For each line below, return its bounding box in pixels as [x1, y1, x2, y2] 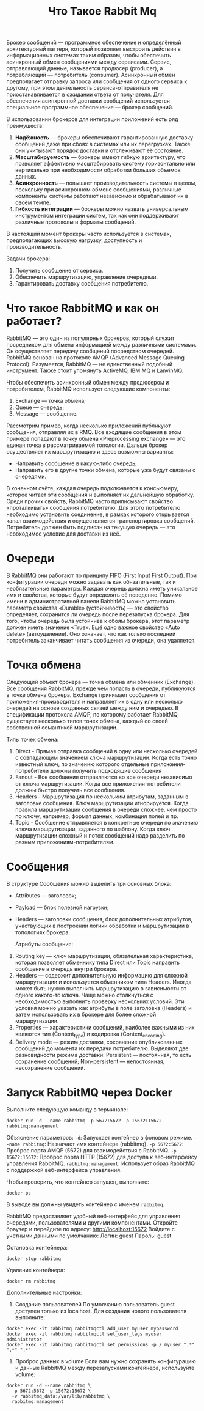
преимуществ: [6, 122, 44, 130]
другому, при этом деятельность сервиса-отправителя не [6, 84, 159, 92]
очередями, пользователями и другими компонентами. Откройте [6, 1218, 178, 1226]
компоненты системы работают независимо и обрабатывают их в [15, 193, 189, 200]
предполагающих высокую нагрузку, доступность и [6, 237, 142, 244]
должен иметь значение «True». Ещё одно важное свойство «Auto [6, 624, 180, 631]
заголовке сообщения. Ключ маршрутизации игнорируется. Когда [15, 800, 189, 806]
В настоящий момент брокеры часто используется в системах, [6, 230, 172, 238]
